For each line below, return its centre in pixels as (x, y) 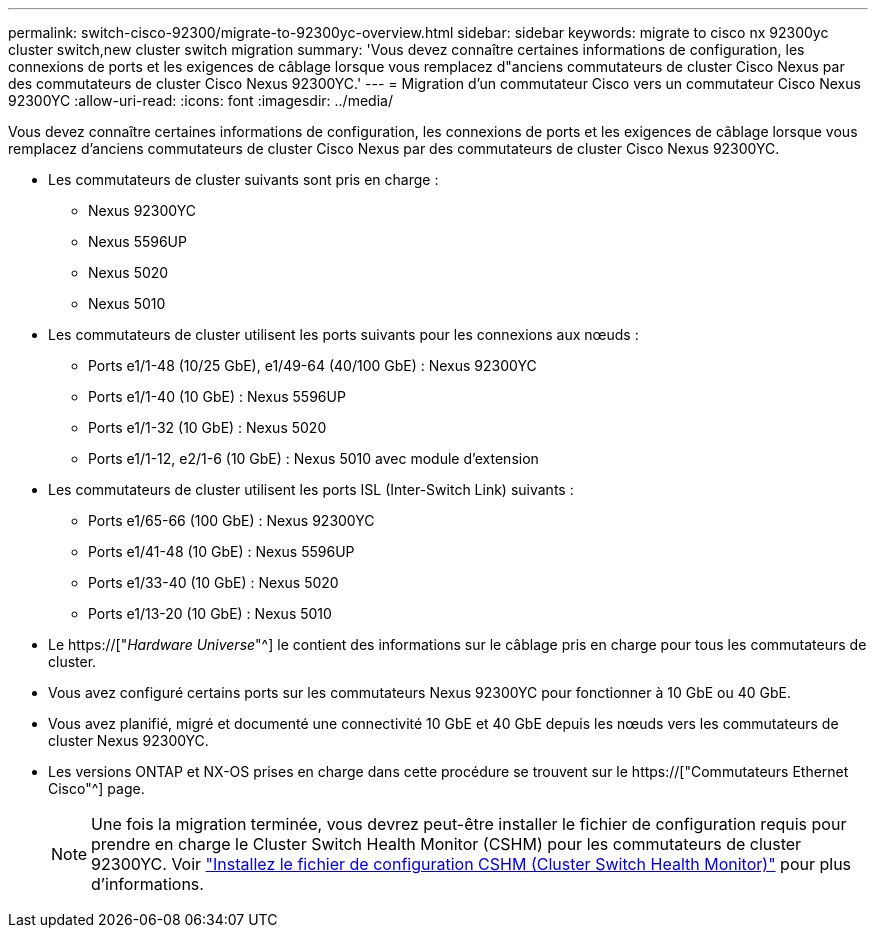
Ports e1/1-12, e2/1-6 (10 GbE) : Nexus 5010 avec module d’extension (313, 458)
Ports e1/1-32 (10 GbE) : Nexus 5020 (207, 427)
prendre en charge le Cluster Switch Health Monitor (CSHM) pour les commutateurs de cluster (446, 844)
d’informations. (147, 884)
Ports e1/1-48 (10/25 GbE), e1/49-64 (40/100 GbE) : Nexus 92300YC (312, 365)
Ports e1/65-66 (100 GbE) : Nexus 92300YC (231, 520)
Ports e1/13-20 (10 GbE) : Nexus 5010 (210, 613)
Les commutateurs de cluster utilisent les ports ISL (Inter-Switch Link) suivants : (311, 489)
